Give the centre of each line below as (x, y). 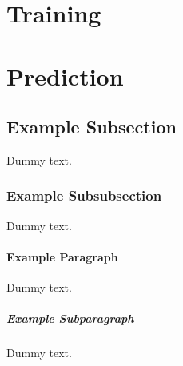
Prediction (65, 76)
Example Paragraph (62, 256)
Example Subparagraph (70, 318)
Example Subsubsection (84, 195)
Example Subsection (91, 127)
